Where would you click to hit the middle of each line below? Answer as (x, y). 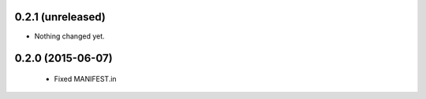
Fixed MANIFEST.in (86, 79)
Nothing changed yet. (70, 36)
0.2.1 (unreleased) (60, 17)
